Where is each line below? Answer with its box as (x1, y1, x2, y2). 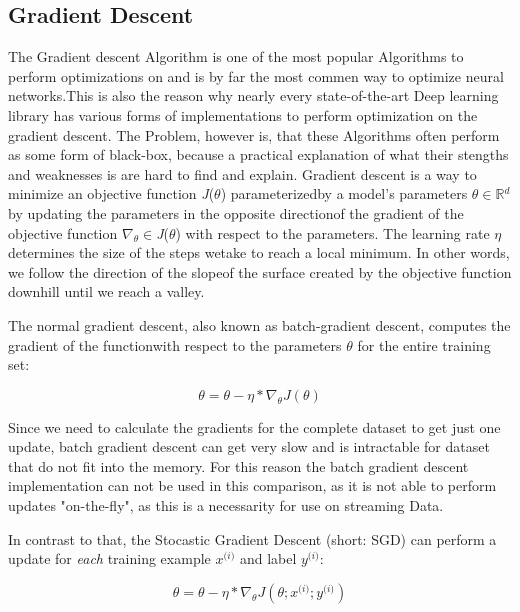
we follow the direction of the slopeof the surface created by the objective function (8, 261, 512, 282)
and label (239, 548, 297, 569)
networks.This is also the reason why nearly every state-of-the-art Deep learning (8, 85, 499, 106)
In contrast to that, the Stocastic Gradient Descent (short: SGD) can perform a (8, 528, 497, 549)
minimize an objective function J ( (8, 183, 215, 204)
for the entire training (357, 334, 491, 355)
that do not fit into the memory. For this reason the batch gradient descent (8, 455, 469, 476)
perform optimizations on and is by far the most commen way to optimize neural (8, 65, 504, 86)
